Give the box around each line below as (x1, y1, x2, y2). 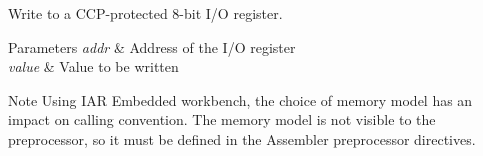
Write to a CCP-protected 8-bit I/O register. (8, 3, 283, 23)
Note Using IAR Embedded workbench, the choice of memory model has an (8, 89, 473, 110)
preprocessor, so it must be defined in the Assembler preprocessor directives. (8, 128, 476, 149)
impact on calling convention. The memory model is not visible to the (8, 109, 436, 130)
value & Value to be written (8, 56, 179, 77)
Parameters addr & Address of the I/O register (8, 36, 296, 57)
